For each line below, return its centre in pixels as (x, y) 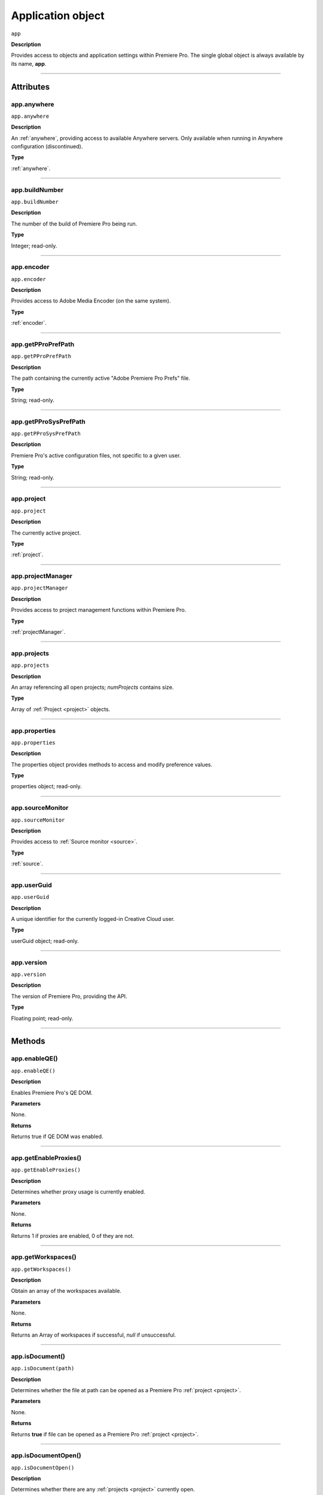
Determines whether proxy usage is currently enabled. (78, 1192)
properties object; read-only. (46, 786)
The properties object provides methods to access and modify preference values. (112, 764)
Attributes (31, 87)
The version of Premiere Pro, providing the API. (69, 996)
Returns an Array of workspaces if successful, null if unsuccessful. (94, 1335)
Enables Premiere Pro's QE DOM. (52, 1093)
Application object (58, 16)
